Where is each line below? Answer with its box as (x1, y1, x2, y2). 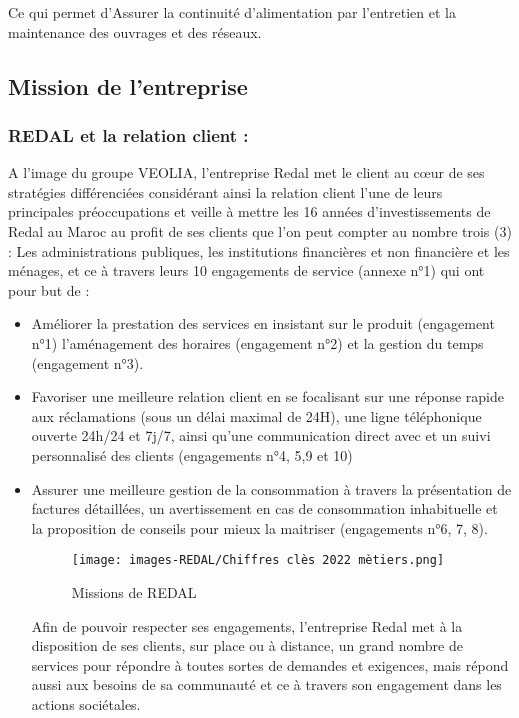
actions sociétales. (31, 693, 141, 714)
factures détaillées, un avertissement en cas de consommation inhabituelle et (31, 498, 498, 519)
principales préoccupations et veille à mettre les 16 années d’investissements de (8, 201, 491, 222)
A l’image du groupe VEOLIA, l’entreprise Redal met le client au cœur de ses (8, 162, 485, 183)
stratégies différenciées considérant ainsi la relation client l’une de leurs (8, 181, 443, 202)
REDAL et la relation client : (8, 122, 249, 147)
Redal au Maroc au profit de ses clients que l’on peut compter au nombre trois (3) (8, 220, 512, 241)
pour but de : (8, 279, 90, 300)
